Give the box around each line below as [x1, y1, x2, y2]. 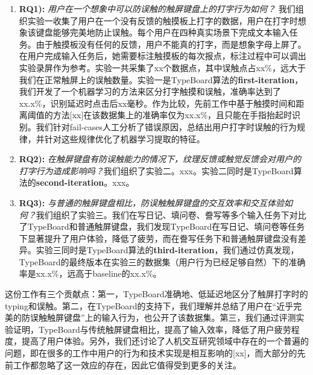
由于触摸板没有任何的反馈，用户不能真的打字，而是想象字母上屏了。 [36, 37, 306, 50]
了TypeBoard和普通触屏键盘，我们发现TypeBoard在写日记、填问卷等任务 [19, 220, 305, 233]
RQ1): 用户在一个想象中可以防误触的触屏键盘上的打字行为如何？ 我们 [19, 2, 296, 14]
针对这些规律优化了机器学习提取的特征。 [44, 132, 205, 145]
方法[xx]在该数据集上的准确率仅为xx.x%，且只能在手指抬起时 [52, 109, 292, 121]
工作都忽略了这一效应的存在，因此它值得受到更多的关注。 [13, 358, 241, 371]
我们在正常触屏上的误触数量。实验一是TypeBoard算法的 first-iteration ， [19, 73, 303, 86]
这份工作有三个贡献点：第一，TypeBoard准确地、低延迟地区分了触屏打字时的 [5, 288, 308, 300]
